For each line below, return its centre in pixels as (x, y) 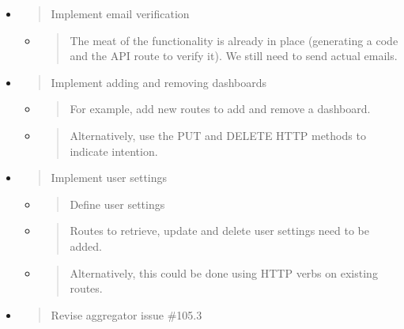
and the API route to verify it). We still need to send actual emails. (234, 56)
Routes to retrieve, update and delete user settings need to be (219, 231)
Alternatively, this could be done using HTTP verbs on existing (224, 272)
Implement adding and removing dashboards (159, 82)
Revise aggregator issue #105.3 (126, 314)
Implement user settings (109, 178)
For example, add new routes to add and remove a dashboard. (220, 109)
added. (86, 246)
